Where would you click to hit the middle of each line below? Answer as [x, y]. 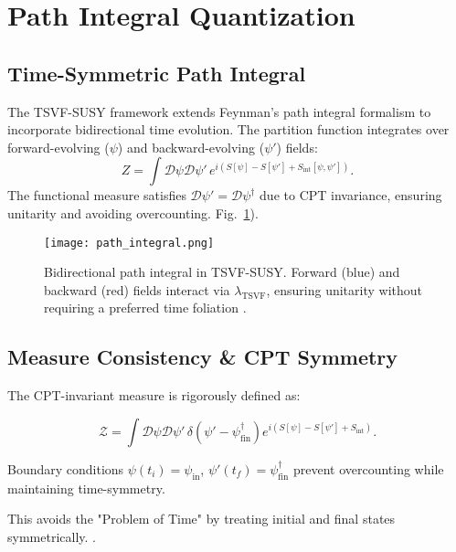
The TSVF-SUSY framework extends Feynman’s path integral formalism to [219, 111]
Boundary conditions [66, 468]
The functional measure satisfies [97, 195]
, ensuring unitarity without [345, 289]
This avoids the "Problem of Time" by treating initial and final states [201, 519]
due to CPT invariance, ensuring [351, 195]
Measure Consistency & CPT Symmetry [203, 357]
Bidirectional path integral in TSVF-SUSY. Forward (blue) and [222, 272]
